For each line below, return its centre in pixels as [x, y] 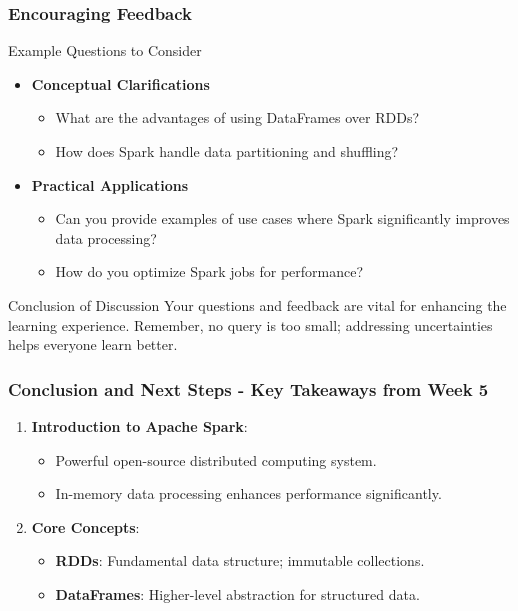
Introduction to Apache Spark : [139, 425]
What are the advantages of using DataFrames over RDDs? [237, 117]
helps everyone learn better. [93, 344]
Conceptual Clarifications [120, 83]
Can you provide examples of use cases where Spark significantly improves [282, 218]
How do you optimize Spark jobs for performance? [209, 271]
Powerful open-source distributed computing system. [216, 459]
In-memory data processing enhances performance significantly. [248, 493]
